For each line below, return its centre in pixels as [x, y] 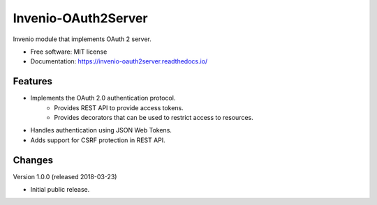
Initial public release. [60, 190]
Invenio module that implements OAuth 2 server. [82, 39]
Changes [33, 160]
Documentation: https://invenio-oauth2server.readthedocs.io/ [119, 61]
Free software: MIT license [69, 52]
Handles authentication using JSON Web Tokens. [101, 130]
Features [32, 81]
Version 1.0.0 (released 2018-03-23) [65, 176]
